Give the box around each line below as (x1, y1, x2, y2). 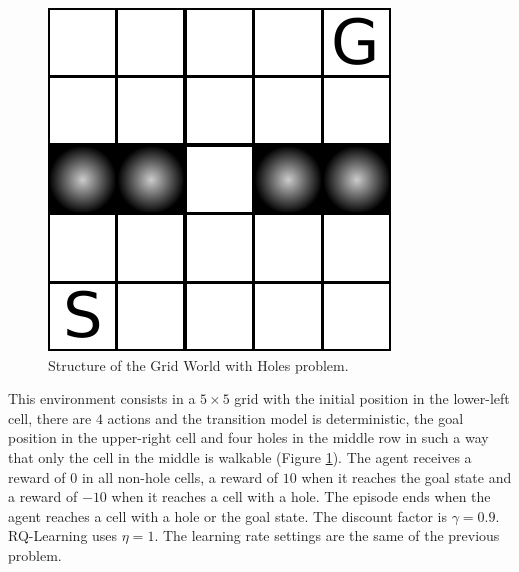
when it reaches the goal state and (301, 466, 512, 487)
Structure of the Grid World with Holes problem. (48, 354, 349, 375)
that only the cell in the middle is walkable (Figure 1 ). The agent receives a (8, 446, 472, 467)
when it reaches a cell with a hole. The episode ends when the (111, 486, 491, 507)
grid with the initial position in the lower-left (234, 388, 510, 409)
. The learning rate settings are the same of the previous (154, 525, 500, 546)
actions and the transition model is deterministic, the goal (107, 407, 464, 428)
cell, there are (8, 407, 92, 428)
